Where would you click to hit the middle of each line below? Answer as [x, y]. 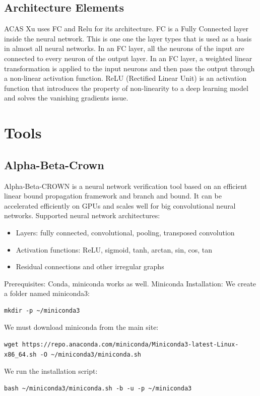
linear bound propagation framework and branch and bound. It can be [113, 196]
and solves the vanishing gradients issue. [66, 98]
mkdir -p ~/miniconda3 [42, 310]
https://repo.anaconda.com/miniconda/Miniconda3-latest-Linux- [130, 345]
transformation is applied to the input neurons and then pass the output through [129, 68]
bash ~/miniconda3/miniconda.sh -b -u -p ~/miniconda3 [98, 388]
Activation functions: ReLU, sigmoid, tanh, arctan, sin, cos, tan [114, 249]
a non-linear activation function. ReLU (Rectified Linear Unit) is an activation [125, 78]
